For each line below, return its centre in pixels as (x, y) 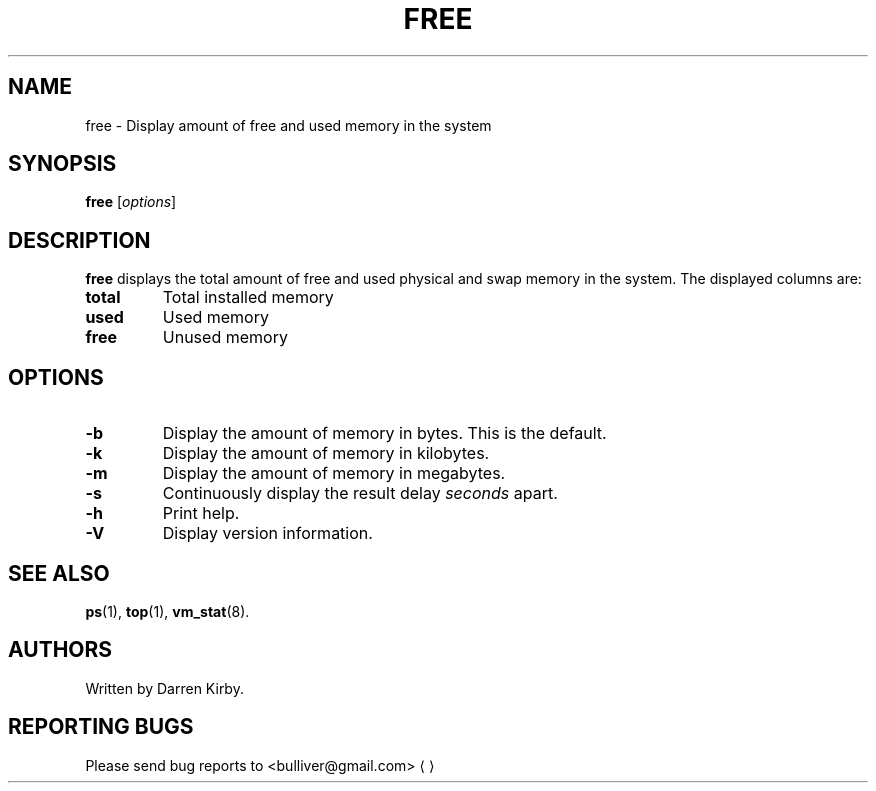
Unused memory (225, 337)
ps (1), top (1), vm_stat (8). (167, 611)
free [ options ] (131, 202)
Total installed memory (248, 297)
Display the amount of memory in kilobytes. (326, 453)
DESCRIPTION (79, 240)
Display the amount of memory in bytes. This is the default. (384, 433)
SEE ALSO (59, 573)
